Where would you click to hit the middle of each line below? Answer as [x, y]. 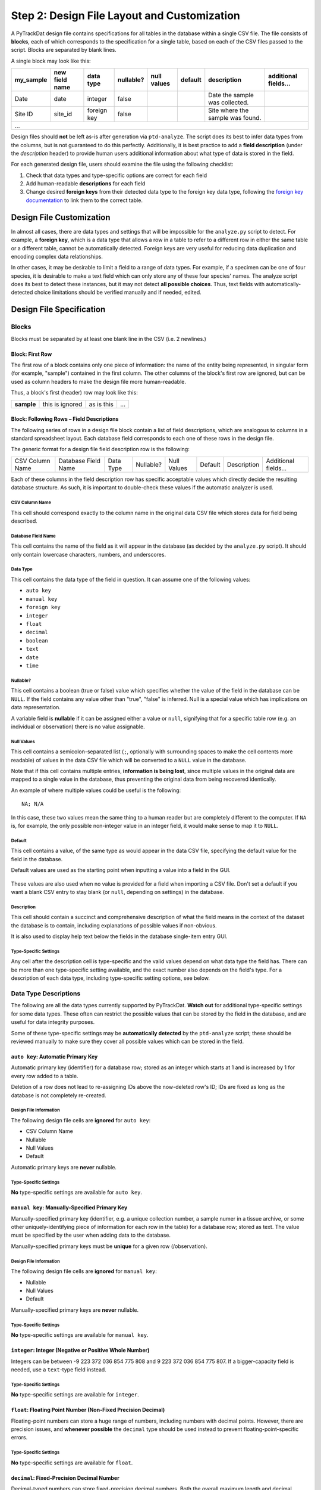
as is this [101, 404]
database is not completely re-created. [59, 1095]
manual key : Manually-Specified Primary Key [69, 1207]
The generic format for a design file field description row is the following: [100, 449]
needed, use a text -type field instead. [59, 1369]
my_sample [31, 80]
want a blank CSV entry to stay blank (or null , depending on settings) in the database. [118, 892]
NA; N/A [33, 804]
